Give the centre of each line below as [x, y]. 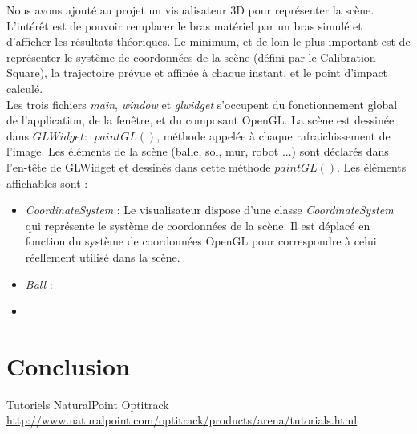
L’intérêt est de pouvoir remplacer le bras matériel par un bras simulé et [184, 25]
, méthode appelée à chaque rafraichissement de [273, 135]
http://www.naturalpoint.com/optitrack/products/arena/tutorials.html [182, 420]
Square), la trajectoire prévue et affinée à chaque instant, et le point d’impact [197, 73]
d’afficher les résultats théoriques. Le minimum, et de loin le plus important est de [208, 41]
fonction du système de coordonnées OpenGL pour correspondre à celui [201, 241]
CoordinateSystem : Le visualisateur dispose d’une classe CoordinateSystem [209, 210]
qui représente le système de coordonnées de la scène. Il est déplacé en [198, 225]
